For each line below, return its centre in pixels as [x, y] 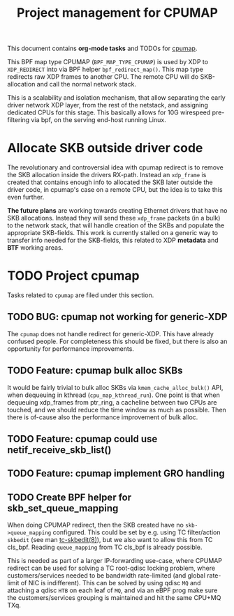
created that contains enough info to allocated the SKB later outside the [110, 182]
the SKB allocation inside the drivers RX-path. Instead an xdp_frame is [107, 175]
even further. [26, 197]
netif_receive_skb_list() [59, 450]
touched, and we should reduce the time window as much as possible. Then [117, 410]
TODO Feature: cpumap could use [82, 439]
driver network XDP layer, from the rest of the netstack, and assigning [108, 105]
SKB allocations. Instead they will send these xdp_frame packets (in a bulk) [114, 218]
